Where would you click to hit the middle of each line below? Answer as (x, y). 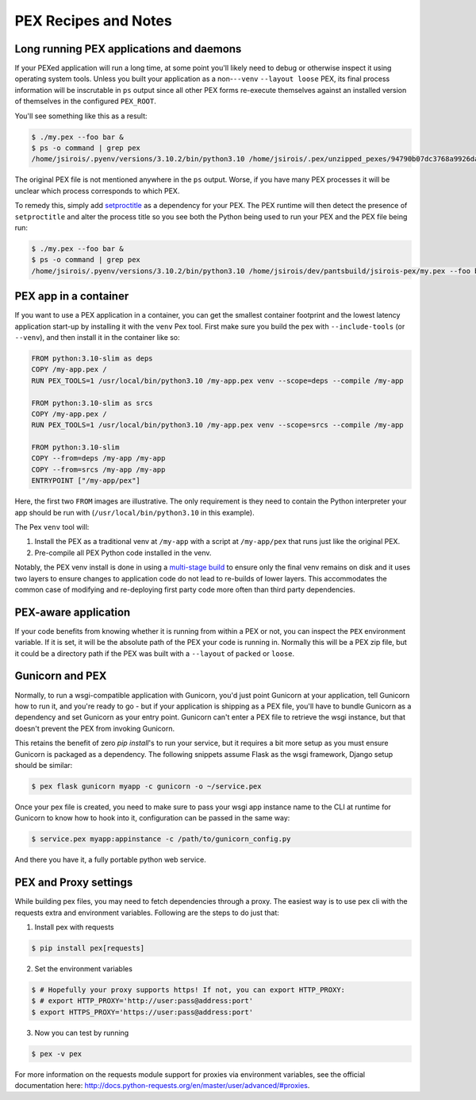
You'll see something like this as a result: (81, 116)
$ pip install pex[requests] (88, 948)
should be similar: (44, 765)
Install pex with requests (74, 927)
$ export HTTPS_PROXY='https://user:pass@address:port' (142, 1012)
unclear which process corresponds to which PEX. (97, 191)
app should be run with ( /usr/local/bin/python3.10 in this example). (134, 512)
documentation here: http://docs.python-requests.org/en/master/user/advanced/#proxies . (162, 1086)
